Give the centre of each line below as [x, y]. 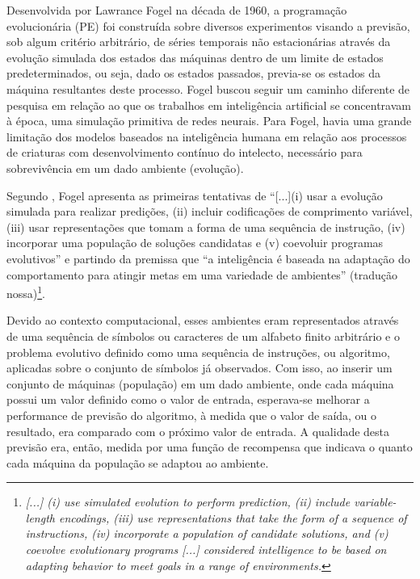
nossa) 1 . [26, 292]
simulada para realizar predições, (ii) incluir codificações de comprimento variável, [210, 211]
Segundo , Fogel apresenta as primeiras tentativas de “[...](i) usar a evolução [195, 195]
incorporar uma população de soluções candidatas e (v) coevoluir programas [195, 243]
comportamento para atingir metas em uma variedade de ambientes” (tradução [202, 274]
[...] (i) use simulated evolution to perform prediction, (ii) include [188, 502]
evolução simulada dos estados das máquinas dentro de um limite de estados [195, 57]
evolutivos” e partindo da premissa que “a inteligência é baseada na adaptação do [208, 258]
